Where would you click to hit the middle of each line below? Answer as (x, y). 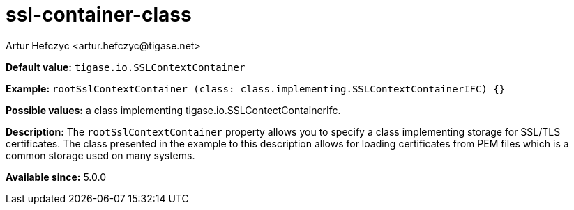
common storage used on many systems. (100, 155)
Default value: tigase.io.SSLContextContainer (126, 67)
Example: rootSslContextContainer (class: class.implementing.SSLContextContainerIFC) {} (256, 88)
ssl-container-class (99, 15)
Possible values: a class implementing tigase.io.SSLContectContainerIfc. (173, 110)
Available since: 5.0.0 (56, 177)
